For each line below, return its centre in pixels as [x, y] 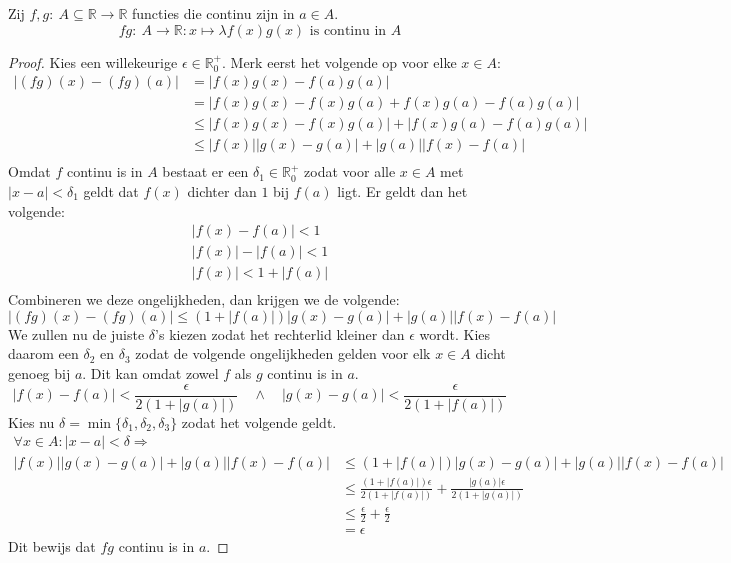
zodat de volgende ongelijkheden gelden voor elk [283, 353]
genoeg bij [39, 373]
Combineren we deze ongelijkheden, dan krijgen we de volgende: [204, 299]
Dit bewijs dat [52, 546]
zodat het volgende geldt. [259, 421]
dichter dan [222, 190]
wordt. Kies [455, 333]
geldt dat [111, 190]
